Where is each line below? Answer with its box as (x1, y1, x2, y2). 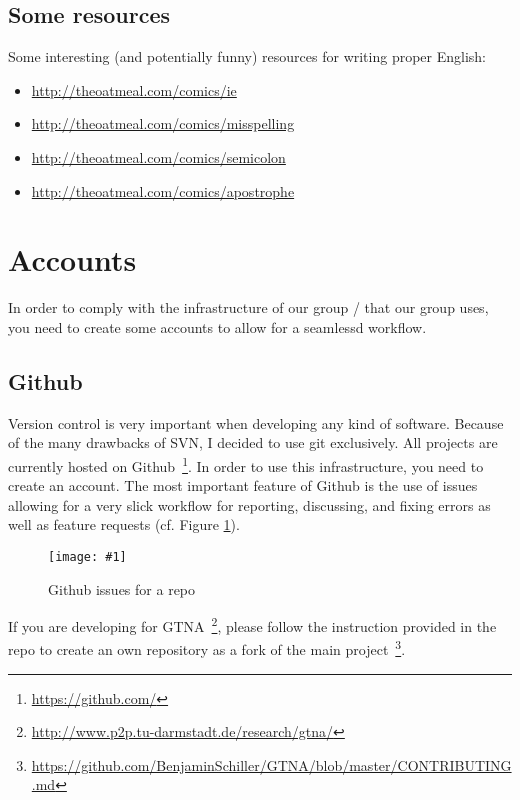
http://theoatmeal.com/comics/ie (31, 79, 237, 100)
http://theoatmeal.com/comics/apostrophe (31, 180, 295, 201)
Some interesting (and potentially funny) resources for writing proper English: (8, 46, 487, 67)
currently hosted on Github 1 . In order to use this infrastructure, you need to (8, 452, 484, 476)
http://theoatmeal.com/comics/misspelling (31, 113, 295, 134)
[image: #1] (48, 549, 127, 564)
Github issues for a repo (48, 578, 196, 599)
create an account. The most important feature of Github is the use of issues (8, 475, 478, 496)
